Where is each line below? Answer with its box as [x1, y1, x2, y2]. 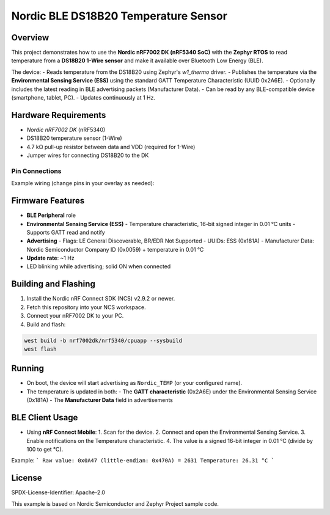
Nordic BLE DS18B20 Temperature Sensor [11, 9, 227, 23]
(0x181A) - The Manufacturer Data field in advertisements [26, 396, 174, 404]
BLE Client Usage [11, 412, 78, 423]
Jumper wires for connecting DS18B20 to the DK [26, 152, 149, 159]
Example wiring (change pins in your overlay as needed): [11, 180, 155, 187]
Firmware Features [11, 195, 85, 206]
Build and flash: [26, 321, 66, 328]
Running [11, 363, 45, 374]
